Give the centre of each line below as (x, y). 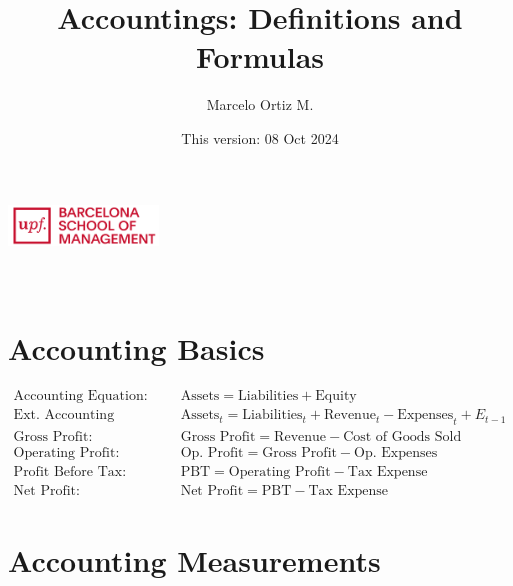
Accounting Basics (136, 348)
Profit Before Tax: (70, 472)
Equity (336, 396)
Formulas (260, 56)
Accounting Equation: (80, 396)
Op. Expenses (396, 453)
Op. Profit (212, 453)
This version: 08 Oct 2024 (260, 137)
